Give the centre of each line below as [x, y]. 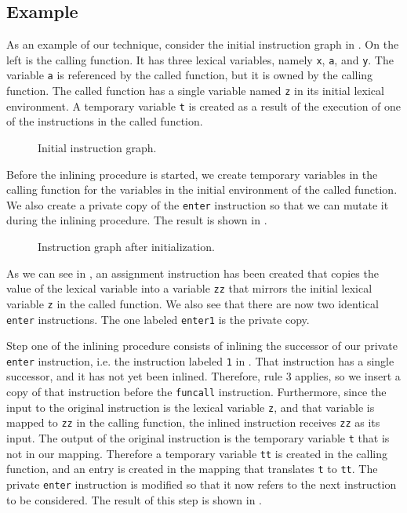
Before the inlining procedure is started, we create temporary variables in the [192, 174]
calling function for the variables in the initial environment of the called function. [202, 189]
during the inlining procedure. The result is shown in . [137, 220]
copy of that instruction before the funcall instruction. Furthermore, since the [196, 392]
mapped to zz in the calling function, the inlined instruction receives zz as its [193, 422]
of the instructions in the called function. [105, 121]
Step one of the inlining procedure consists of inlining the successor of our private [202, 346]
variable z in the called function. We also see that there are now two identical [193, 303]
